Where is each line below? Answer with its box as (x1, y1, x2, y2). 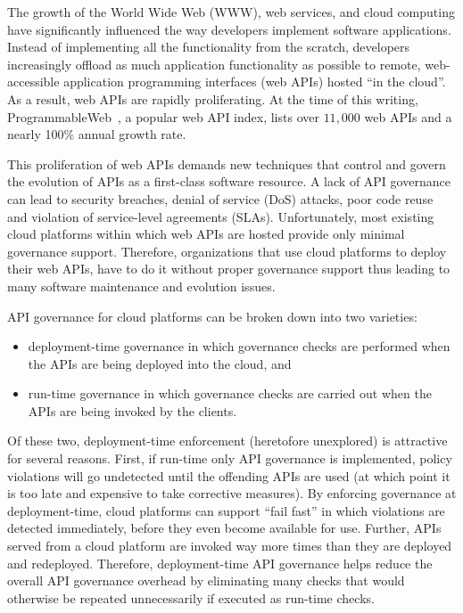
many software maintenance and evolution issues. (7, 276, 276, 295)
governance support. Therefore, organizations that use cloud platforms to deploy (7, 241, 447, 260)
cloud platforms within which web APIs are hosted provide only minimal (7, 225, 405, 243)
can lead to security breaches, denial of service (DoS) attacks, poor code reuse (7, 189, 434, 208)
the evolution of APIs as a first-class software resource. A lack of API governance (7, 172, 451, 191)
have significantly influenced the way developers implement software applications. (7, 20, 451, 38)
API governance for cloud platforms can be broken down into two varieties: (7, 306, 418, 325)
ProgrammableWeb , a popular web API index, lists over (7, 107, 319, 126)
